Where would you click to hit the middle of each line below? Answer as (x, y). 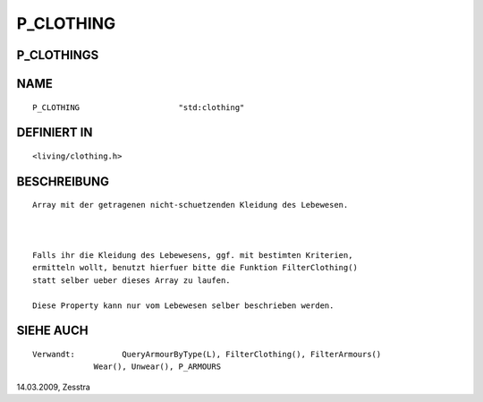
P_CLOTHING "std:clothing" (139, 107)
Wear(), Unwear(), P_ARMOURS (157, 367)
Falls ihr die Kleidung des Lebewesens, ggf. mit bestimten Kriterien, (193, 255)
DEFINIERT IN (55, 133)
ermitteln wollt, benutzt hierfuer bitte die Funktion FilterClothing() (195, 268)
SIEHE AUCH (52, 331)
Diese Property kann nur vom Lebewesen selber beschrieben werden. (183, 305)
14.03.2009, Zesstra (54, 387)
